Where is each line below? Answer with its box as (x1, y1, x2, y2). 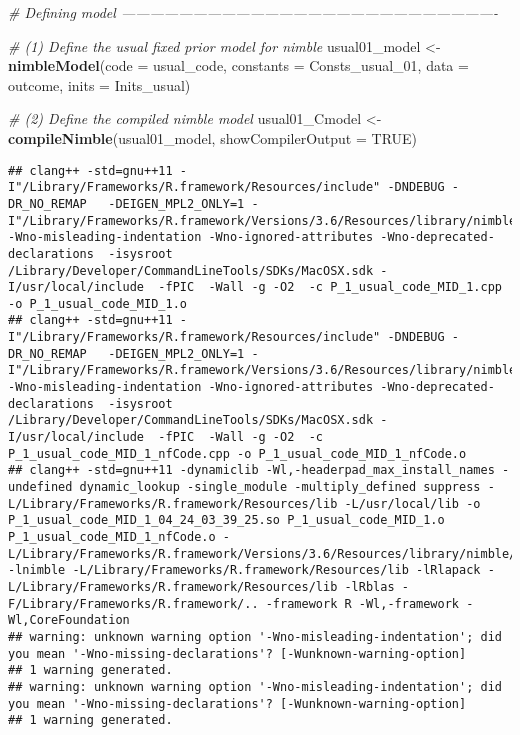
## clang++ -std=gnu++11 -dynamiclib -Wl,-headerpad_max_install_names (8, 463, 495, 478)
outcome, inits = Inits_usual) (8, 74, 191, 95)
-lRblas (344, 579, 395, 594)
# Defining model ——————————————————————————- (8, 2, 498, 22)
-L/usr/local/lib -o (344, 496, 481, 511)
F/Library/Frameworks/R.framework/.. (8, 596, 259, 611)
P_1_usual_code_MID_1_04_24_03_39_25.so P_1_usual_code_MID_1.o (8, 513, 445, 528)
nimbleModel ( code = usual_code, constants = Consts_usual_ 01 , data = (8, 55, 469, 76)
